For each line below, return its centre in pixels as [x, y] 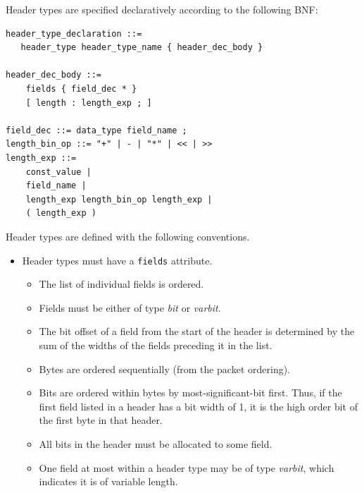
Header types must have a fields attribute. [117, 260]
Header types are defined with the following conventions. [128, 236]
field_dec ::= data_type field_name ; [96, 130]
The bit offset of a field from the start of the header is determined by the [197, 331]
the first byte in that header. [101, 420]
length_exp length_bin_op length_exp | [119, 199]
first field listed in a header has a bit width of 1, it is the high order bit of [198, 406]
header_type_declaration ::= [74, 34]
